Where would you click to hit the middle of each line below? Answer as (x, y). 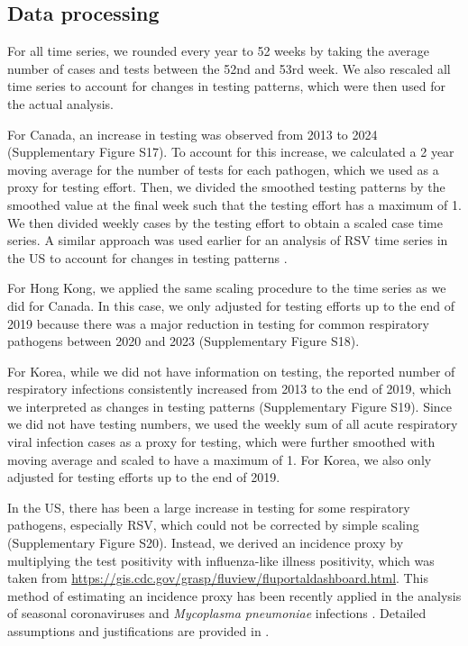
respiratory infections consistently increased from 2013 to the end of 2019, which (229, 389)
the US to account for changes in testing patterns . (147, 257)
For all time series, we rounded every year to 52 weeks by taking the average (219, 51)
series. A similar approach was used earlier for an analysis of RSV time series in (228, 240)
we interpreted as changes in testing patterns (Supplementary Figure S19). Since (230, 406)
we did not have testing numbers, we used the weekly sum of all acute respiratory (233, 424)
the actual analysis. (60, 103)
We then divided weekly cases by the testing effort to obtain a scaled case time (225, 222)
